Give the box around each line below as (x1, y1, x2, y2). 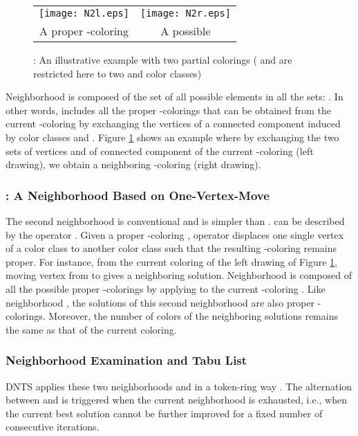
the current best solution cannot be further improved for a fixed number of (6, 406, 323, 420)
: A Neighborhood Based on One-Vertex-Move (6, 186, 270, 203)
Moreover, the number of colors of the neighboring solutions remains (48, 309, 338, 323)
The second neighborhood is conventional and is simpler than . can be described (6, 213, 345, 228)
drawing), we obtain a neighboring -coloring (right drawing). (6, 157, 261, 172)
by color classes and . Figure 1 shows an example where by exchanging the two (6, 129, 339, 144)
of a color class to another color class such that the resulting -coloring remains (6, 241, 337, 255)
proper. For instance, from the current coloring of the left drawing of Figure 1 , (6, 254, 337, 269)
